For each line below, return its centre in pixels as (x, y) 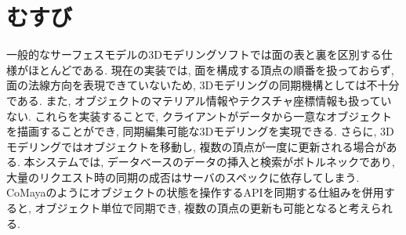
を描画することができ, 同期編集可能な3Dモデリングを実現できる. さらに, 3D (200, 131)
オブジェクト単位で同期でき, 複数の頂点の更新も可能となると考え (203, 208)
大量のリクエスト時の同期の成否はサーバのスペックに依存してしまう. (183, 177)
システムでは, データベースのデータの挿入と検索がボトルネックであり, (215, 162)
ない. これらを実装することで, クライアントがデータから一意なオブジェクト (199, 116)
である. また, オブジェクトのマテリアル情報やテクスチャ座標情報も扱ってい (199, 100)
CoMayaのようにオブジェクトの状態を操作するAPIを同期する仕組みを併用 (195, 192)
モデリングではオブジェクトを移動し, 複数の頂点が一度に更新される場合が (196, 146)
